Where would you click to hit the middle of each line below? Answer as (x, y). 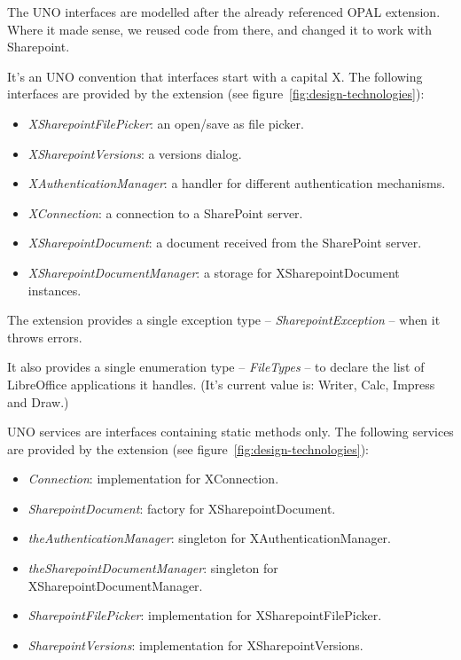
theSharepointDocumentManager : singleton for (153, 568)
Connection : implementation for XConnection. (153, 479)
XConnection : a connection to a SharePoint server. (165, 212)
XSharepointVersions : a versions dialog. (135, 153)
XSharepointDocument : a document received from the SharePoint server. (225, 243)
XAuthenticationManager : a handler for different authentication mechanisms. (237, 183)
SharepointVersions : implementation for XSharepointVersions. (195, 644)
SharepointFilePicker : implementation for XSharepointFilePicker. (205, 615)
